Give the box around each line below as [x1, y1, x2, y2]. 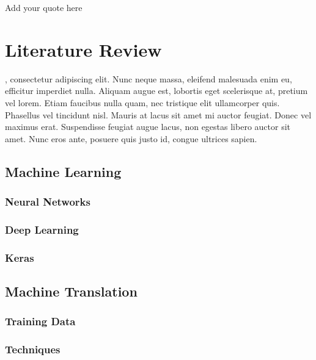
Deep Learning [5, 221, 79, 237]
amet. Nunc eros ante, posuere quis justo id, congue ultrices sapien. [5, 132, 257, 145]
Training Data [5, 314, 76, 329]
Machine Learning [5, 162, 122, 181]
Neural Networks [5, 193, 90, 209]
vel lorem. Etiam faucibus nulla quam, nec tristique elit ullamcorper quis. [5, 96, 280, 109]
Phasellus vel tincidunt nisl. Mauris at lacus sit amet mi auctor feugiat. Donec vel [5, 108, 312, 121]
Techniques [5, 342, 61, 357]
